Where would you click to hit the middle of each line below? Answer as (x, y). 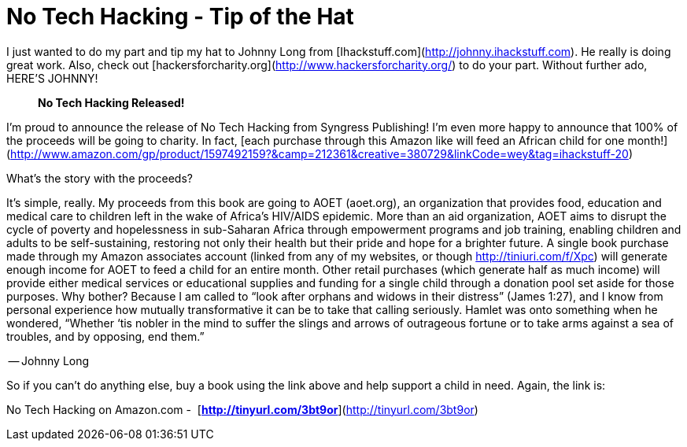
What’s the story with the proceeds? (100, 178)
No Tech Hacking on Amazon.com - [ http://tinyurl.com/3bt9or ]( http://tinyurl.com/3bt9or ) (242, 409)
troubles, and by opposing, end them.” (105, 336)
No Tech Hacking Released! (111, 102)
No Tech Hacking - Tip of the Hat (180, 17)
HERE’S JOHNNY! (52, 78)
